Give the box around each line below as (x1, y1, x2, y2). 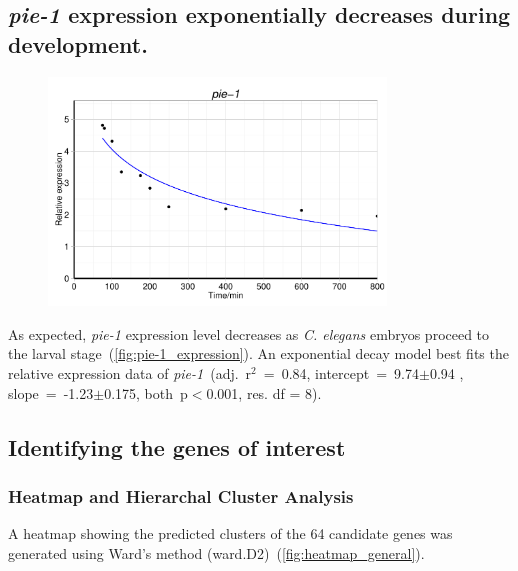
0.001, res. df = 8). (206, 382, 322, 403)
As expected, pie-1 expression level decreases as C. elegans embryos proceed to (8, 323, 490, 344)
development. (8, 28, 148, 59)
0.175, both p (104, 382, 188, 403)
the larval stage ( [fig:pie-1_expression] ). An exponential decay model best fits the (8, 343, 509, 364)
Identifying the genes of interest (8, 431, 346, 462)
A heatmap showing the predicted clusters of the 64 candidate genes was (8, 523, 453, 544)
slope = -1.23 (8, 382, 94, 403)
